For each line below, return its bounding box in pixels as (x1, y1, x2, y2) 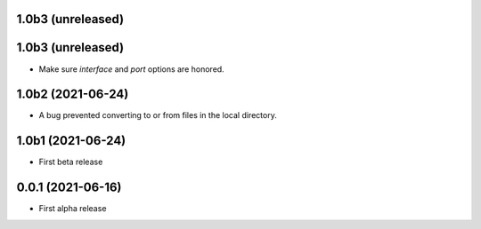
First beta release (38, 156, 103, 168)
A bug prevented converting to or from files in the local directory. (38, 110, 278, 121)
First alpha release (38, 203, 107, 214)
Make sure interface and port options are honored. (38, 63, 224, 75)
